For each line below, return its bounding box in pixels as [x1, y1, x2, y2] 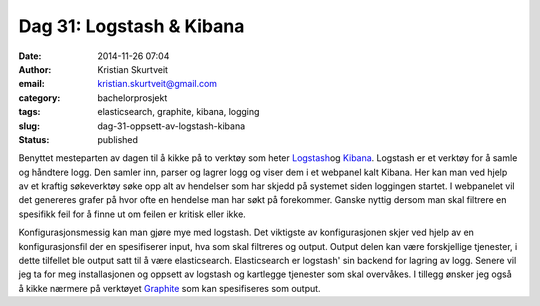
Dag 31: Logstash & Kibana [18, 15, 245, 37]
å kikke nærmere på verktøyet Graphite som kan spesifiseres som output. [18, 282, 321, 294]
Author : [18, 63, 52, 75]
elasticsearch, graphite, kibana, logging [97, 106, 260, 118]
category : [18, 91, 61, 104]
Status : [18, 133, 50, 145]
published [97, 133, 139, 145]
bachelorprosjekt [97, 91, 168, 104]
